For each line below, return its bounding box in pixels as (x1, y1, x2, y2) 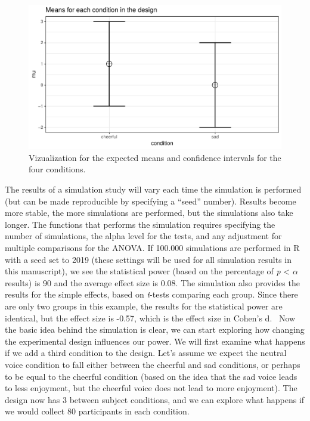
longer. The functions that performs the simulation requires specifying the (5, 218, 275, 230)
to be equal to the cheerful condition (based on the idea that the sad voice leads (5, 370, 297, 382)
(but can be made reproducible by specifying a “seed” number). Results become (5, 194, 296, 207)
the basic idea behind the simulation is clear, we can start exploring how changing (5, 323, 305, 336)
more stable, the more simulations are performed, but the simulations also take (5, 206, 293, 219)
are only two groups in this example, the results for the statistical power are (5, 299, 283, 312)
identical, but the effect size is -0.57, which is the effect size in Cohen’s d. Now (5, 311, 296, 324)
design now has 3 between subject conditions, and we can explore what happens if (5, 393, 305, 405)
